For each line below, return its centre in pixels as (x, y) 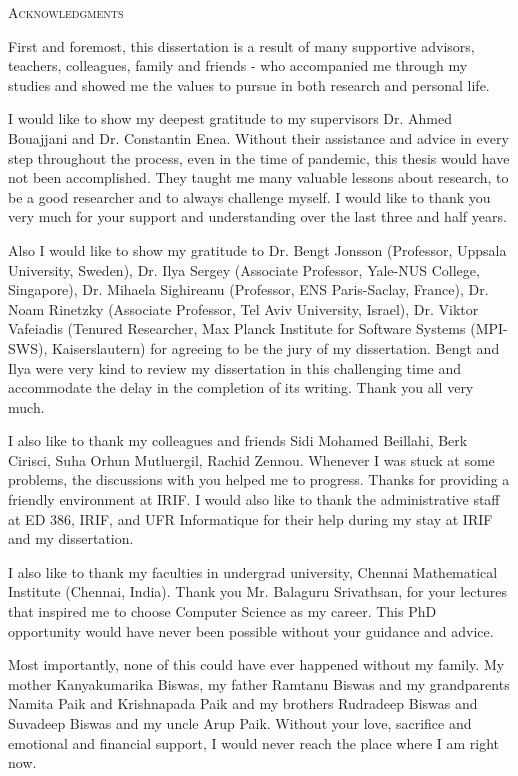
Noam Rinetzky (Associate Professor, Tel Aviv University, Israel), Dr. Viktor (243, 308)
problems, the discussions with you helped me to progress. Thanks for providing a (259, 479)
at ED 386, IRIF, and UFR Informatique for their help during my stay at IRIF (250, 518)
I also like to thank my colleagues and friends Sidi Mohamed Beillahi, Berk (238, 440)
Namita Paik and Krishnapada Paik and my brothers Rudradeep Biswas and (243, 703)
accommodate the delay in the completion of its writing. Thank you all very (241, 387)
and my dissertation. (71, 538)
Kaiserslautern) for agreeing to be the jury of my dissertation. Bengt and (275, 347)
